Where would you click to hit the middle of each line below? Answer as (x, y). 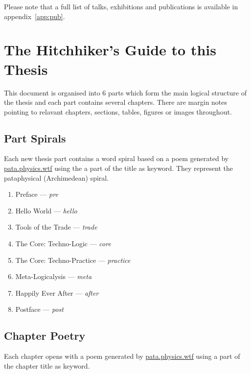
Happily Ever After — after (57, 292)
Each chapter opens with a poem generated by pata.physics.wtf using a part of (122, 356)
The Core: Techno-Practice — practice (73, 260)
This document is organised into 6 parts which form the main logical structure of (125, 92)
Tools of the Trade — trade (56, 227)
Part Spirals (35, 138)
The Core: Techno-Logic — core (63, 244)
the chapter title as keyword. (47, 365)
